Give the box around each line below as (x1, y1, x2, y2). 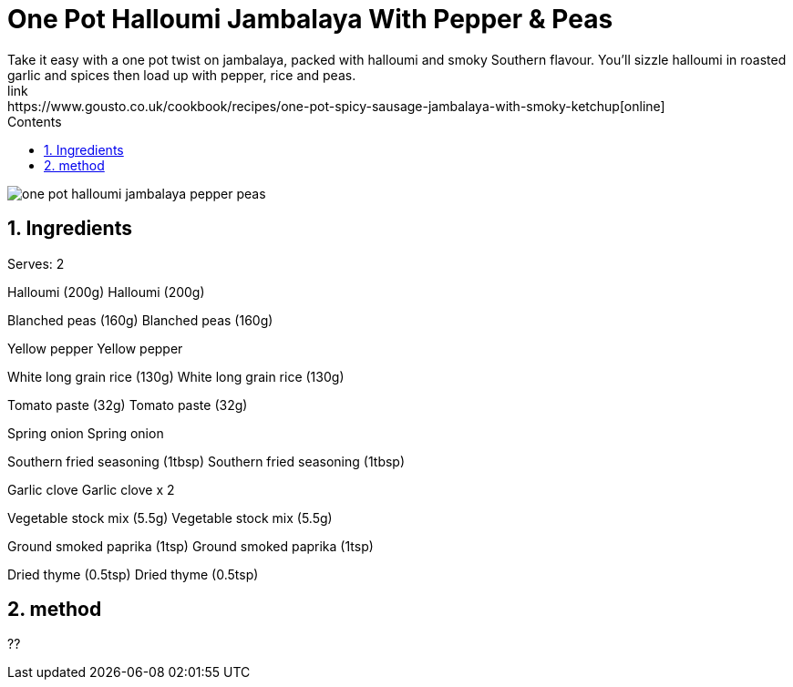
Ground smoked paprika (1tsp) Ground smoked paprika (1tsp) (7, 538, 374, 554)
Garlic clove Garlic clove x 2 (7, 481, 175, 497)
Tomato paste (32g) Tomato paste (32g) (7, 396, 248, 413)
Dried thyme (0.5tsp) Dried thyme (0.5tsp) (7, 566, 259, 582)
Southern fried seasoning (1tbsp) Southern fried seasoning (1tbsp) (7, 453, 406, 469)
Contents (7, 113, 62, 129)
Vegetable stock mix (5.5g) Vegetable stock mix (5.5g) (7, 509, 333, 526)
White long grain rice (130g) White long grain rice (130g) (7, 368, 345, 385)
